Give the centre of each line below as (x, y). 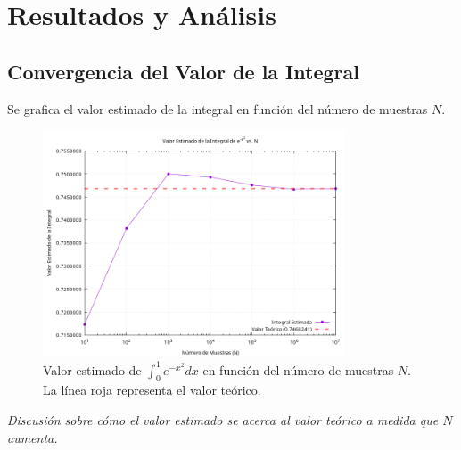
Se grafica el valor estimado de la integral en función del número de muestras (218, 108)
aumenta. (33, 437)
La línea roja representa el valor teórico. (152, 390)
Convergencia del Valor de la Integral (183, 71)
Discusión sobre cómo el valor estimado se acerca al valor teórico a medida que (223, 420)
